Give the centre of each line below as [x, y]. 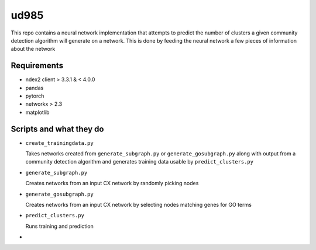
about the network [33, 49]
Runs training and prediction [59, 226]
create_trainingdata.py [59, 143]
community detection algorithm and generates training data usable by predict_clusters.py [140, 162]
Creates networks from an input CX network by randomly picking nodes [112, 183]
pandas [35, 88]
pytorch [35, 96]
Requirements [37, 66]
